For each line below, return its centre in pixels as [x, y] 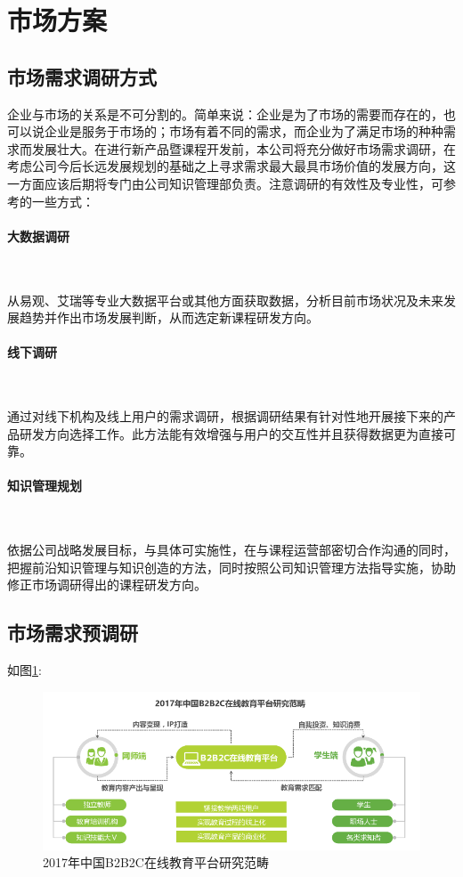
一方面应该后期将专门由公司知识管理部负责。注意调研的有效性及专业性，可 [225, 183]
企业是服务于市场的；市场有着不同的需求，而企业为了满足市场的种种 [244, 131]
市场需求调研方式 [82, 76]
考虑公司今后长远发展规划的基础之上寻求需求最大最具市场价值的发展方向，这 [231, 166]
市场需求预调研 [73, 633]
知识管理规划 [45, 486]
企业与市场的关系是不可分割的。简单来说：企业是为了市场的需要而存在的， [225, 114]
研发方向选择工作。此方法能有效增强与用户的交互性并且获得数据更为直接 [231, 433]
